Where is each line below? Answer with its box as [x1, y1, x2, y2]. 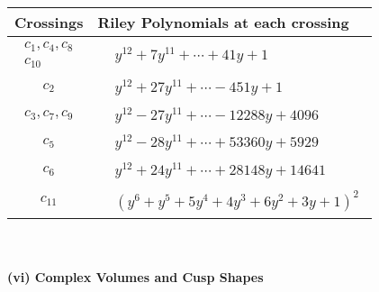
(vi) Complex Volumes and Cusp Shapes [7, 268, 264, 287]
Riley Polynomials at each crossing [97, 12, 349, 32]
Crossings [14, 12, 84, 32]
